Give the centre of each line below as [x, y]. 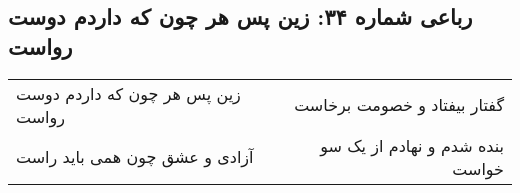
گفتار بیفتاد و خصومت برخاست [399, 105]
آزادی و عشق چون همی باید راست [135, 157]
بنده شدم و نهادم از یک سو [412, 145]
